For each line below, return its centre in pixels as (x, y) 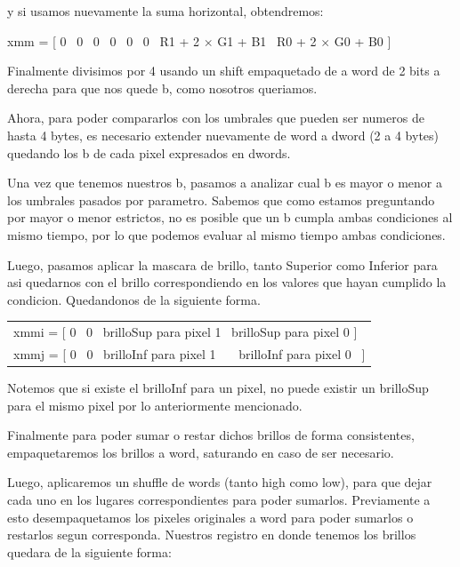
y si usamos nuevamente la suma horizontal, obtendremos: (165, 11)
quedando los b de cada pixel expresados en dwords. (149, 152)
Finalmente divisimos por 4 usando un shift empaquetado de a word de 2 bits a (224, 71)
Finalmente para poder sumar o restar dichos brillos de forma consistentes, (211, 435)
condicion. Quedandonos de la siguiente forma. (134, 299)
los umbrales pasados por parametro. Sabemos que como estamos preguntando (221, 200)
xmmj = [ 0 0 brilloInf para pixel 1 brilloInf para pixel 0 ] (190, 353)
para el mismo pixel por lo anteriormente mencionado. (155, 405)
